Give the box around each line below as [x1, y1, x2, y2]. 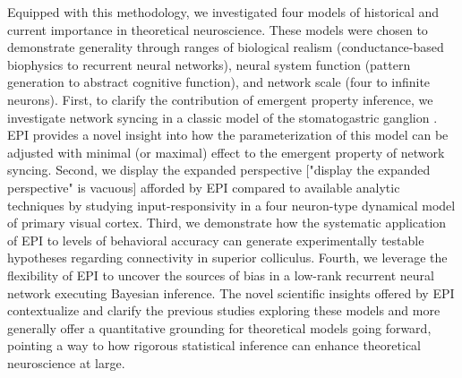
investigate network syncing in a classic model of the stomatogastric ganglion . [7, 107, 438, 126]
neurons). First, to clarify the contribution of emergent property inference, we [7, 90, 433, 108]
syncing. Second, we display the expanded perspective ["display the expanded [7, 160, 431, 179]
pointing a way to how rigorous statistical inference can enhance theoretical [7, 336, 421, 355]
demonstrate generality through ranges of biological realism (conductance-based [7, 38, 444, 56]
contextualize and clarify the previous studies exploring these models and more [7, 301, 441, 320]
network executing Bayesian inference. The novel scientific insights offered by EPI [7, 283, 455, 302]
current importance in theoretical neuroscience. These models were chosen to [7, 20, 428, 39]
